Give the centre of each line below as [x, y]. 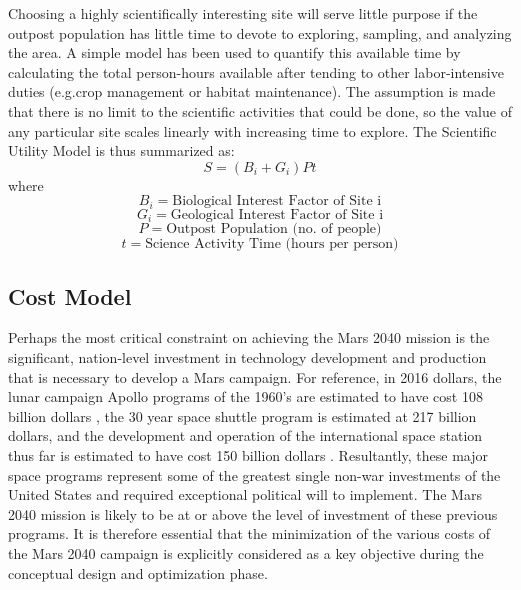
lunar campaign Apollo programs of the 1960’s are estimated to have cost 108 [245, 396]
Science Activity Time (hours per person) [272, 244]
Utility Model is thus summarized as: [121, 150]
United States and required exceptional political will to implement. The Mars [245, 494]
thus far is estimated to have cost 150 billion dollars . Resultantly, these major [248, 455]
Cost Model [70, 295]
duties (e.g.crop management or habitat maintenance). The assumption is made [252, 91]
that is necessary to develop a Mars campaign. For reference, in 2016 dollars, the [255, 376]
